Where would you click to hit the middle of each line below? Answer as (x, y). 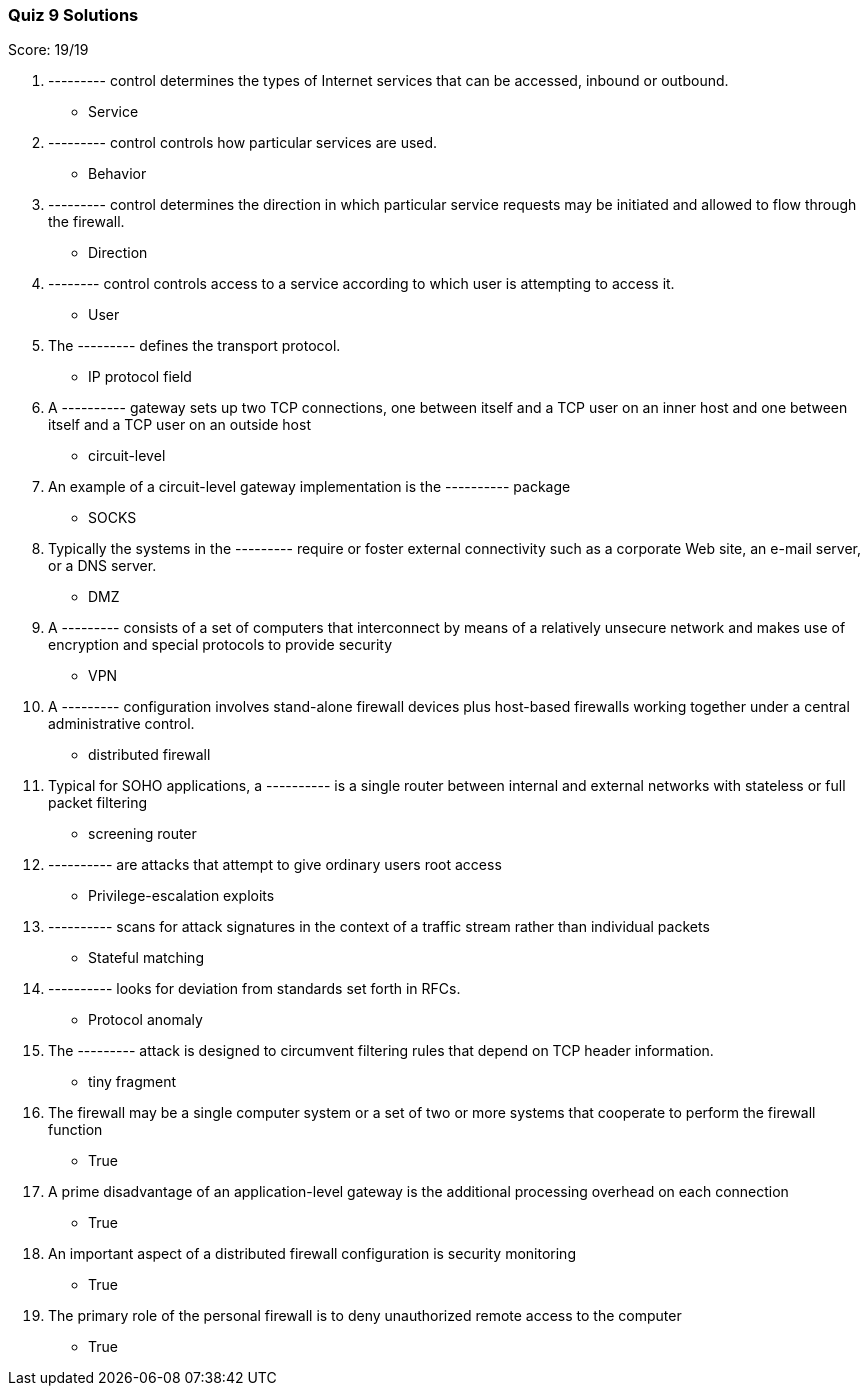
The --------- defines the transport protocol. (194, 346)
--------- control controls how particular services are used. (243, 143)
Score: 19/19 (48, 50)
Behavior (117, 174)
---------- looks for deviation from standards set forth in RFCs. (254, 989)
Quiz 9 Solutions (73, 15)
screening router (142, 834)
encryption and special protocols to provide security (220, 645)
